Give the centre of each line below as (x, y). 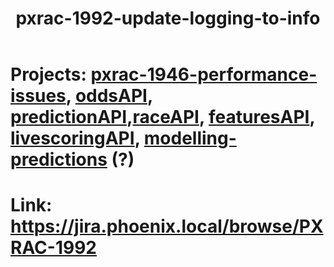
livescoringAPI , (75, 138)
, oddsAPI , (109, 96)
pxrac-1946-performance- (204, 74)
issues (38, 96)
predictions (59, 159)
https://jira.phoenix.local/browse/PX (167, 226)
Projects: (48, 74)
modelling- (190, 138)
